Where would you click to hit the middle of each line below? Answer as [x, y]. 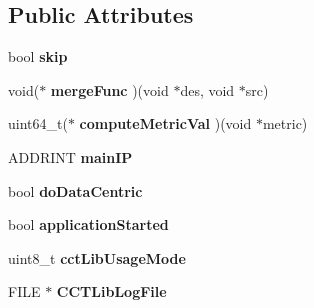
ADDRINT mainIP [70, 156]
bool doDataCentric [75, 190]
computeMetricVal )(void [165, 123]
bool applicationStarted [88, 224]
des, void [207, 89]
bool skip [38, 56]
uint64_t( [38, 123]
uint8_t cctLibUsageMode [97, 257]
